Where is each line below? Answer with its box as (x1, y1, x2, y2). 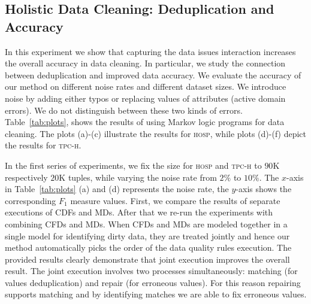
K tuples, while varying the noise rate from (59, 171, 217, 183)
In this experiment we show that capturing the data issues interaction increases (5, 45, 296, 57)
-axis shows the (235, 183, 292, 195)
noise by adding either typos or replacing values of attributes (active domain (5, 92, 286, 104)
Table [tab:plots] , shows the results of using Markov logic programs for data (5, 115, 285, 128)
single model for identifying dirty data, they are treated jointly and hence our (5, 229, 290, 242)
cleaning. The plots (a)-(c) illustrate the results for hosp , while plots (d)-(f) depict (5, 127, 307, 139)
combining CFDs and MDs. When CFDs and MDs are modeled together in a (5, 217, 288, 230)
